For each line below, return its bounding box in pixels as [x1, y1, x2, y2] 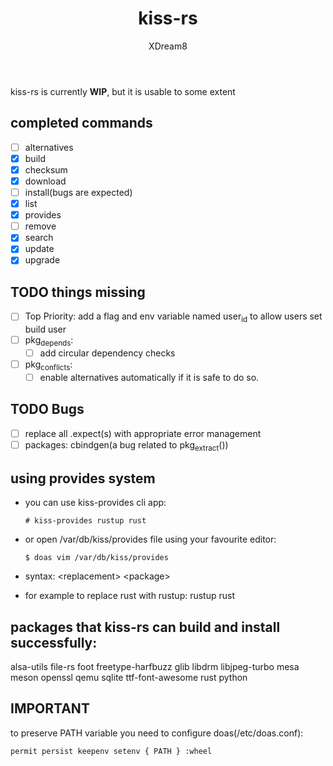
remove [24, 220, 57, 232]
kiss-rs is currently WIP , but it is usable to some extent [10, 85, 236, 97]
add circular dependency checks [39, 347, 176, 359]
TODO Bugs [10, 401, 85, 418]
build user [24, 323, 67, 336]
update [24, 243, 55, 255]
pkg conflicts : [24, 358, 73, 372]
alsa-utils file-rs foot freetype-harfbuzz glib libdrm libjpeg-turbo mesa [10, 661, 300, 673]
